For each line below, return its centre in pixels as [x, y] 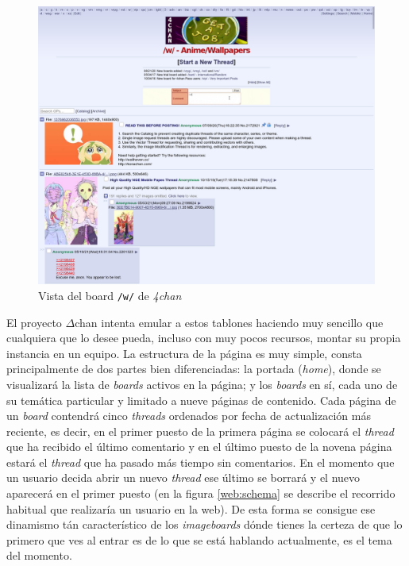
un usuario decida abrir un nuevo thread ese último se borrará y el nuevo [183, 477]
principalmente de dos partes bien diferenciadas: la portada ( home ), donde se [194, 369]
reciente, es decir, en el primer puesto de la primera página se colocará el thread [200, 431]
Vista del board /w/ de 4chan [110, 295]
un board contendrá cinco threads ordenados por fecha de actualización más [189, 416]
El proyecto [34, 322]
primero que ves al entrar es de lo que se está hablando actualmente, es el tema [199, 539]
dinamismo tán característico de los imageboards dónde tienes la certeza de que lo [204, 524]
